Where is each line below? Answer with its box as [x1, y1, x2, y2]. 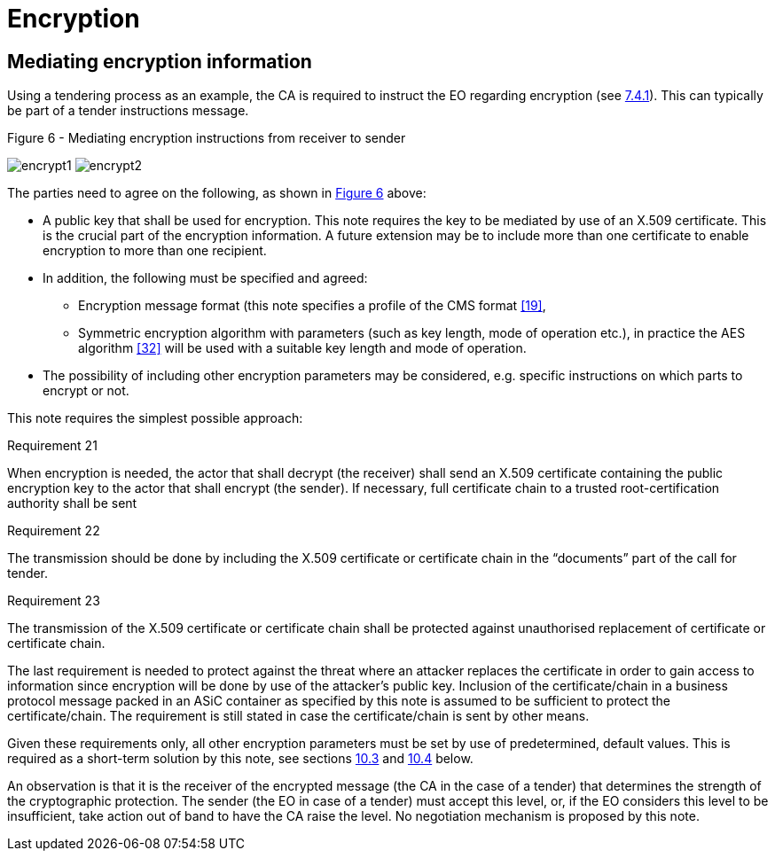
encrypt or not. [43, 383, 129, 399]
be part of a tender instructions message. [7, 103, 249, 119]
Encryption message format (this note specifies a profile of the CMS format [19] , [78, 298, 546, 314]
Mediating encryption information [7, 50, 312, 73]
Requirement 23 [7, 593, 100, 609]
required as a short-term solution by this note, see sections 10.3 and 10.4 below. [7, 751, 474, 767]
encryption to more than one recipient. [43, 243, 267, 259]
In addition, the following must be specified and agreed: [43, 270, 368, 286]
